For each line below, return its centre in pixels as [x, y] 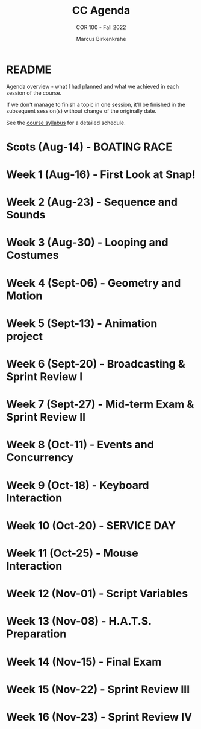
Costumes [32, 256]
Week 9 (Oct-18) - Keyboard [78, 485]
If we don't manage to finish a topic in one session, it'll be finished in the [96, 104]
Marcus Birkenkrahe [101, 39]
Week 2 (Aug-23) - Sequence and [92, 202]
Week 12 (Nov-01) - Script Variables [97, 594]
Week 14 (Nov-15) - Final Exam [84, 662]
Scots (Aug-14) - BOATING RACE [89, 147]
